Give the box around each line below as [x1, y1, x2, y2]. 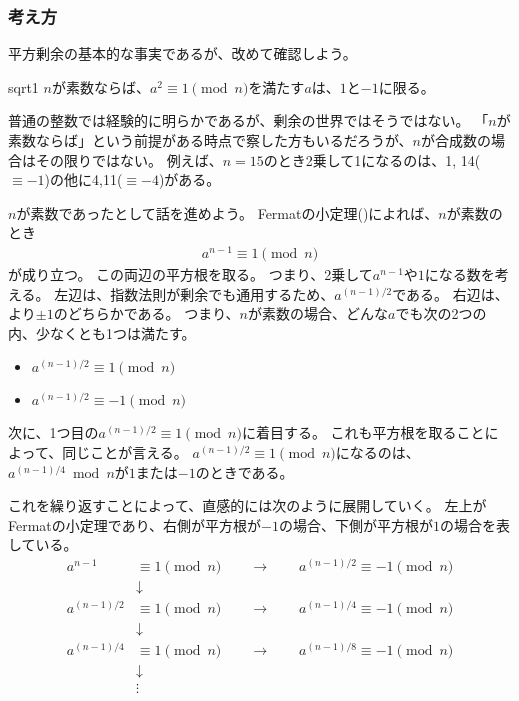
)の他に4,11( [44, 169, 123, 190]
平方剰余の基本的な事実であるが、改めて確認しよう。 [8, 43, 357, 64]
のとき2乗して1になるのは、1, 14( [263, 149, 481, 170]
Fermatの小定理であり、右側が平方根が [8, 514, 262, 535]
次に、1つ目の [8, 422, 99, 443]
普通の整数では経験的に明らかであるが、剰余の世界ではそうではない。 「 [8, 110, 489, 131]
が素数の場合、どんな [248, 303, 389, 324]
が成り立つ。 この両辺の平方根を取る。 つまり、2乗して [8, 264, 373, 285]
